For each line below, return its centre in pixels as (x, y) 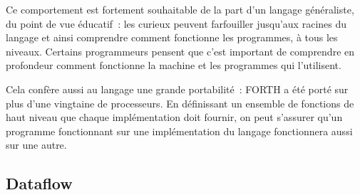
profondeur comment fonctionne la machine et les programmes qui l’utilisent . (174, 65)
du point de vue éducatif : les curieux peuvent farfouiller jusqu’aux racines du (176, 23)
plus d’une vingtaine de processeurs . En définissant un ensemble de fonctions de (180, 103)
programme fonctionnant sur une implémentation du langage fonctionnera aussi (179, 131)
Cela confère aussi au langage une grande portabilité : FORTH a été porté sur (177, 89)
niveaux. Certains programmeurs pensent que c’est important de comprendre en (180, 51)
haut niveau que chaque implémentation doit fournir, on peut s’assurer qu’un (174, 117)
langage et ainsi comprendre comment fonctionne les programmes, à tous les (172, 37)
